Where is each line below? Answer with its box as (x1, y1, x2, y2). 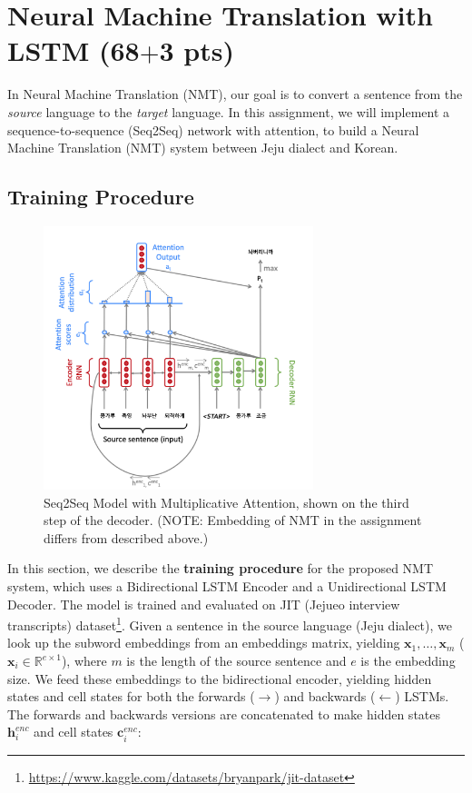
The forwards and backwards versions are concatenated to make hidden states (7, 704, 441, 723)
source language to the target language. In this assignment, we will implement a (7, 102, 450, 121)
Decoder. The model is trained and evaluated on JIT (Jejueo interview (7, 594, 400, 613)
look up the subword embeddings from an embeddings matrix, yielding (7, 633, 400, 652)
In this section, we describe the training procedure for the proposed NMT (7, 559, 434, 578)
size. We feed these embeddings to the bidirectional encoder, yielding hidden (7, 669, 432, 688)
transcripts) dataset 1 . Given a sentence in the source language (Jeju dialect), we (7, 613, 452, 634)
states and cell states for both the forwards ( (7, 687, 255, 706)
